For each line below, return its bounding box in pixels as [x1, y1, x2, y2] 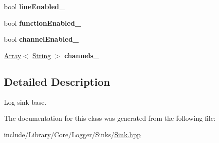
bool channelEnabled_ [4, 34, 79, 44]
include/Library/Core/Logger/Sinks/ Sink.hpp [4, 129, 141, 139]
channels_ [64, 50, 99, 60]
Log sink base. [4, 96, 47, 107]
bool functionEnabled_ [4, 17, 81, 28]
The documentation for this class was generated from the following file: [4, 113, 216, 123]
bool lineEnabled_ [4, 1, 65, 11]
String [32, 50, 51, 60]
